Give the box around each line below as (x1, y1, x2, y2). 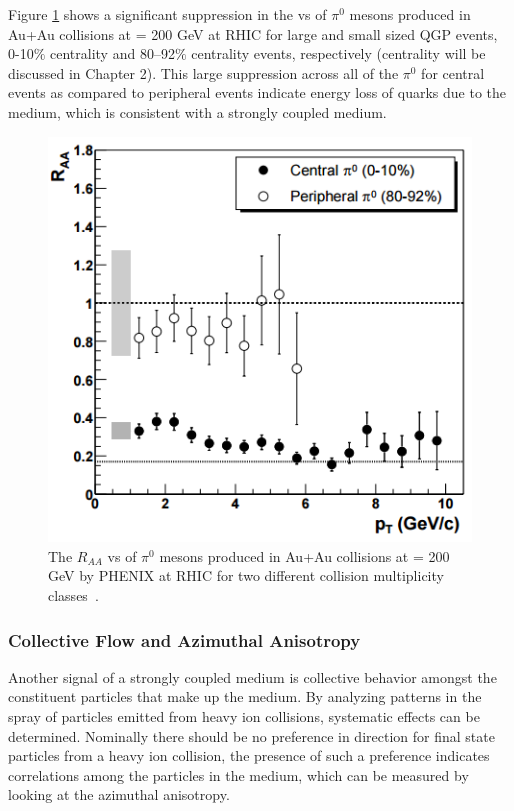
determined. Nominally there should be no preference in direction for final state (8, 725, 495, 746)
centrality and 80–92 (50, 43, 175, 64)
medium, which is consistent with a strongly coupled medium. (8, 101, 387, 122)
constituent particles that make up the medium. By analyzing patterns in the (8, 686, 482, 707)
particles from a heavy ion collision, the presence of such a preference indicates (8, 745, 490, 766)
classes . (48, 585, 99, 606)
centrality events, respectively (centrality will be (191, 43, 486, 64)
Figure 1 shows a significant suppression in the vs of (8, 4, 327, 24)
